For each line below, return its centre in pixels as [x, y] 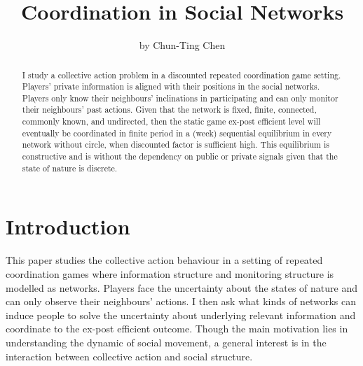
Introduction [68, 226]
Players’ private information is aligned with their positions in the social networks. [171, 86]
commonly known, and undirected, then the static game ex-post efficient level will [171, 121]
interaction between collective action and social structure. [129, 356]
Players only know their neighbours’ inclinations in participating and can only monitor [180, 98]
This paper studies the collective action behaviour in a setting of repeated [164, 260]
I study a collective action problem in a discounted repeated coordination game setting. [181, 75]
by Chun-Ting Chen [182, 45]
